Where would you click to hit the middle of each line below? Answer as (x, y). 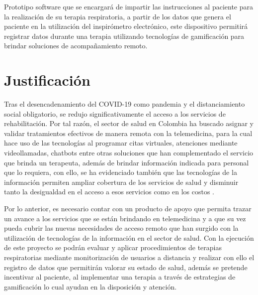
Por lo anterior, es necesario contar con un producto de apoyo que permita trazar (128, 209)
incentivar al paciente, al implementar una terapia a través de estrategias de (120, 277)
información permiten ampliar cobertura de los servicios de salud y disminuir (121, 182)
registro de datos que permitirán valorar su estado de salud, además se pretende (126, 267)
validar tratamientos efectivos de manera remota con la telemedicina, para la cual (128, 133)
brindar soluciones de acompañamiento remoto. (76, 46)
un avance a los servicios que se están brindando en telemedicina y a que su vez (125, 218)
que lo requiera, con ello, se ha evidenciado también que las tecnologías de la (121, 172)
